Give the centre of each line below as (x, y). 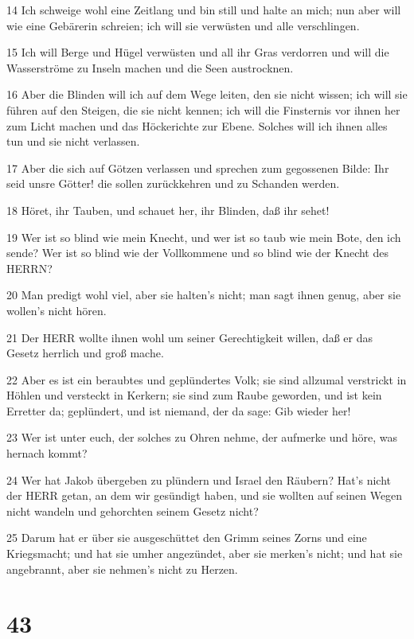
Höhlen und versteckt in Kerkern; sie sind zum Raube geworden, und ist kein (194, 395)
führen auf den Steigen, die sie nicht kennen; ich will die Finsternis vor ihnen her (203, 109)
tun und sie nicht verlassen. (73, 141)
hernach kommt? (47, 453)
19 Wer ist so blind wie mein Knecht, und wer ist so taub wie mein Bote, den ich (204, 237)
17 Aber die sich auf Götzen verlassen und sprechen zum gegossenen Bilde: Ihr (198, 168)
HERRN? (29, 268)
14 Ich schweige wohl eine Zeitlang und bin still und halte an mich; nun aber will (204, 10)
